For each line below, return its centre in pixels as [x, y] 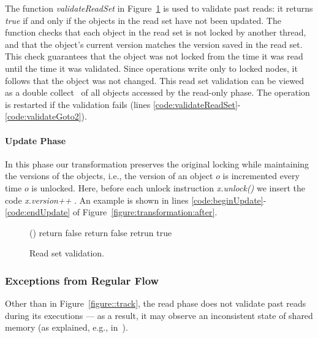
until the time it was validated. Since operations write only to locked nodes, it [151, 68]
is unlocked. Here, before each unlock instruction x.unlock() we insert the [168, 187]
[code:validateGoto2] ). [46, 116]
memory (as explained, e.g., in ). [66, 327]
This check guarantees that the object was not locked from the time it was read [154, 56]
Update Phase [36, 140]
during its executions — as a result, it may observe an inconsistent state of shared [159, 315]
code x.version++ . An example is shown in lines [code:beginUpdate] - [136, 200]
